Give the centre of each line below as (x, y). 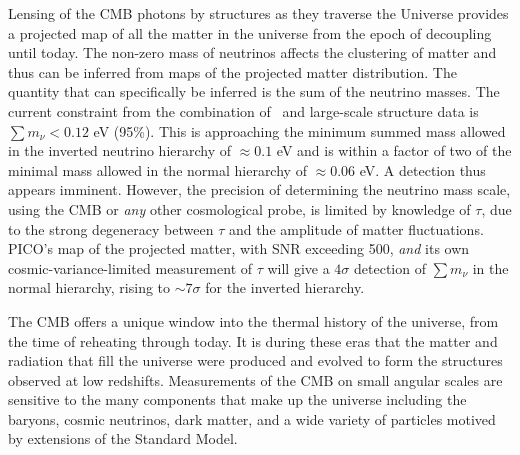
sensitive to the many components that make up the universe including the (237, 399)
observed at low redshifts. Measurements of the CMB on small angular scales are (255, 379)
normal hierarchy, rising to (89, 287)
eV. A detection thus (422, 169)
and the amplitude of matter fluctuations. (356, 228)
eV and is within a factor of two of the (394, 150)
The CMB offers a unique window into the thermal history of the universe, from (253, 320)
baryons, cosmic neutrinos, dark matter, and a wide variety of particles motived (252, 418)
